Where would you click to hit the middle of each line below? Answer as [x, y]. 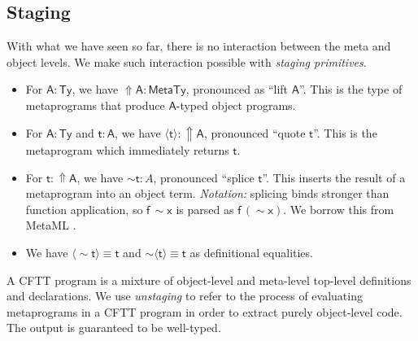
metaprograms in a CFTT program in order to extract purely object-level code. [205, 311]
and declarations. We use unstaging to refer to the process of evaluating [185, 296]
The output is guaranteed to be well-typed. [114, 328]
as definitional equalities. [251, 253]
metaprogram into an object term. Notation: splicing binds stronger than [207, 193]
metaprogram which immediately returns [127, 150]
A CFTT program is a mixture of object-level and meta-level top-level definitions [209, 280]
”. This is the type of [351, 89]
